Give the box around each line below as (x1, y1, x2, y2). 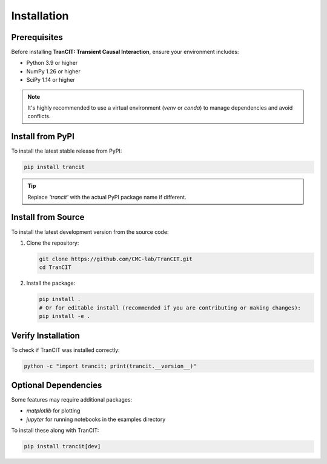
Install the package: (26, 279, 76, 287)
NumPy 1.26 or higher (26, 67, 81, 75)
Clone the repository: (26, 239, 79, 247)
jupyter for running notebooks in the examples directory (26, 416, 166, 423)
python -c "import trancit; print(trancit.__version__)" (24, 362, 197, 370)
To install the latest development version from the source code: (11, 228, 169, 236)
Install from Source (11, 212, 85, 222)
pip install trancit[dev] (24, 443, 101, 450)
